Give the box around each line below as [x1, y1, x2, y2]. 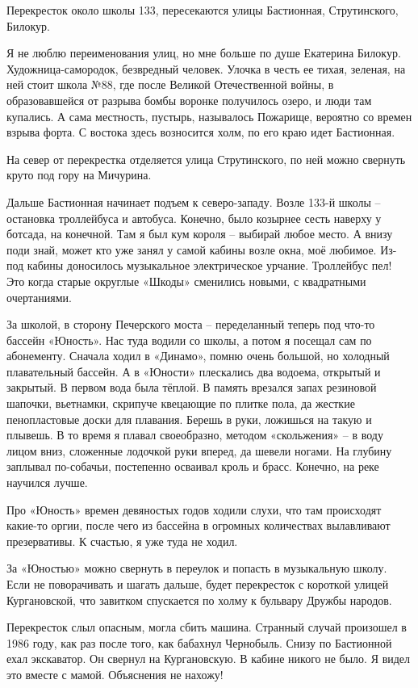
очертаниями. [6, 288, 72, 305]
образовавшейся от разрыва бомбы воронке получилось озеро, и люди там [6, 91, 372, 108]
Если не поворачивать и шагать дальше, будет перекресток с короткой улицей [6, 576, 389, 592]
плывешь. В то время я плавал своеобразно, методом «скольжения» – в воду [6, 426, 383, 443]
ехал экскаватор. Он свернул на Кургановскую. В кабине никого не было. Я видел [6, 650, 411, 667]
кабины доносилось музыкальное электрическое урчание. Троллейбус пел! [27, 257, 392, 274]
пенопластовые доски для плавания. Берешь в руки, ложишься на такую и [6, 410, 372, 427]
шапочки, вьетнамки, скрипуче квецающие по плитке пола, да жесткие [6, 395, 355, 412]
